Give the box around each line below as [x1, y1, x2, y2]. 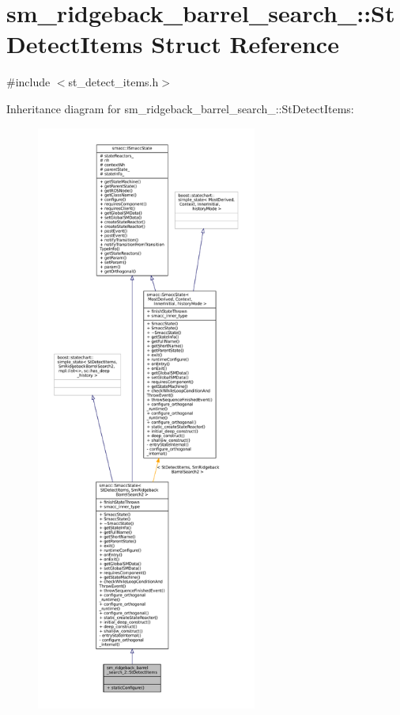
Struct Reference [151, 28, 339, 60]
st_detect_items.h [68, 74, 159, 90]
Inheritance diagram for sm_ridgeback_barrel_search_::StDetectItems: [6, 100, 354, 116]
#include [6, 74, 51, 90]
